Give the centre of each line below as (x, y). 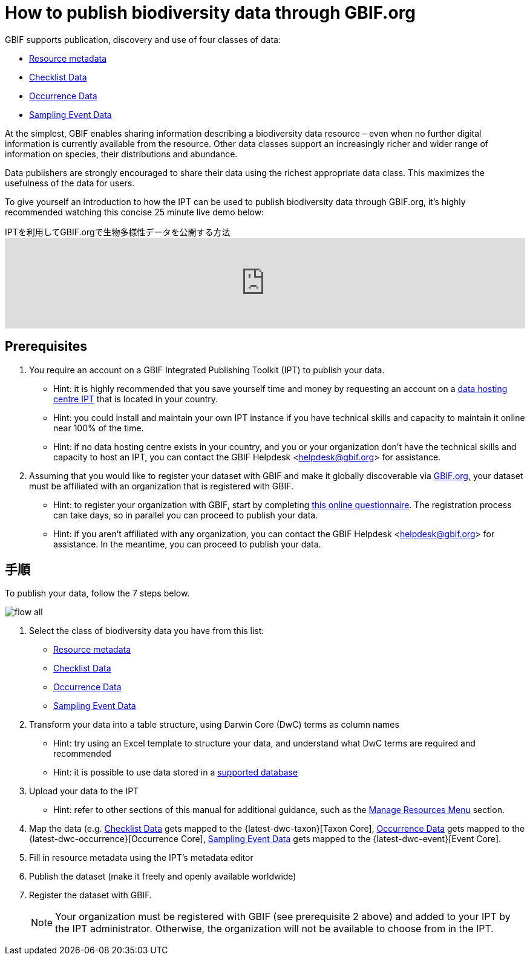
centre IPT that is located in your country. (136, 399)
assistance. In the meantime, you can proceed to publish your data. (187, 544)
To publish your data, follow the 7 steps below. (97, 593)
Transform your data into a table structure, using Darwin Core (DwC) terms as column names (214, 725)
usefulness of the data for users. (70, 183)
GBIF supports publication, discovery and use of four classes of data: (143, 39)
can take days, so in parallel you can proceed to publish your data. (186, 515)
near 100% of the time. (99, 428)
